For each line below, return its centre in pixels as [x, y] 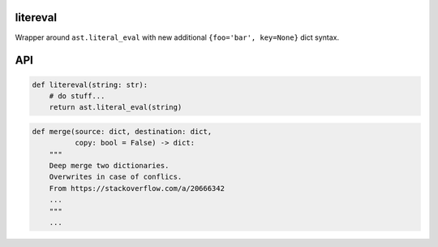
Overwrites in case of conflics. [116, 177]
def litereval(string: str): [90, 84]
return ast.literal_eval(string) [116, 107]
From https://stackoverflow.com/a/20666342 [137, 188]
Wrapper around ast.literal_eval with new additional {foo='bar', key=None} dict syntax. [177, 37]
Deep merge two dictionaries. [109, 166]
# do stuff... [77, 96]
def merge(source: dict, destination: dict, [122, 131]
